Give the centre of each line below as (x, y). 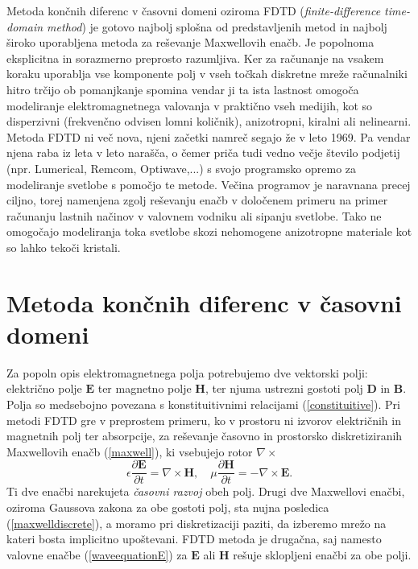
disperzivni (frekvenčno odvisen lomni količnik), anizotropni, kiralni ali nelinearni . (209, 121)
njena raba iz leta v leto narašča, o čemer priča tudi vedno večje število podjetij (203, 153)
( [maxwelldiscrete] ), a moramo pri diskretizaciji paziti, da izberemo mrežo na (197, 523)
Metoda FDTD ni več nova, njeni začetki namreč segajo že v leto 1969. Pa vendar (209, 136)
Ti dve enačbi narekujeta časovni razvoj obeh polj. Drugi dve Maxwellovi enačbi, (206, 491)
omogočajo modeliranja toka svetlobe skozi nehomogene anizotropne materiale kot (209, 231)
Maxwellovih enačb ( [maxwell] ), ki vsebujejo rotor (130, 451)
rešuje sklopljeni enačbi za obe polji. (322, 554)
